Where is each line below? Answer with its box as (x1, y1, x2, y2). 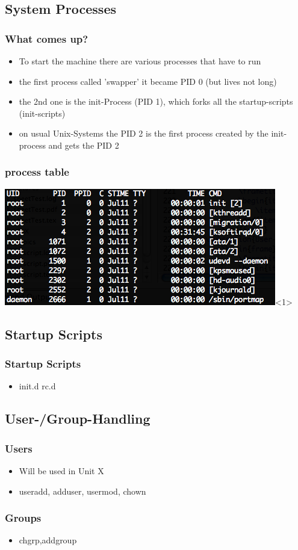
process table (5, 164, 69, 179)
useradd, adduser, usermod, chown (19, 484, 146, 497)
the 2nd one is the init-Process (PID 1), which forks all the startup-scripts (19, 95, 293, 108)
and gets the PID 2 (48, 138, 119, 151)
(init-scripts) (19, 107, 66, 119)
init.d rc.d (19, 380, 56, 392)
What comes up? (5, 31, 88, 46)
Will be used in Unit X (19, 464, 104, 477)
